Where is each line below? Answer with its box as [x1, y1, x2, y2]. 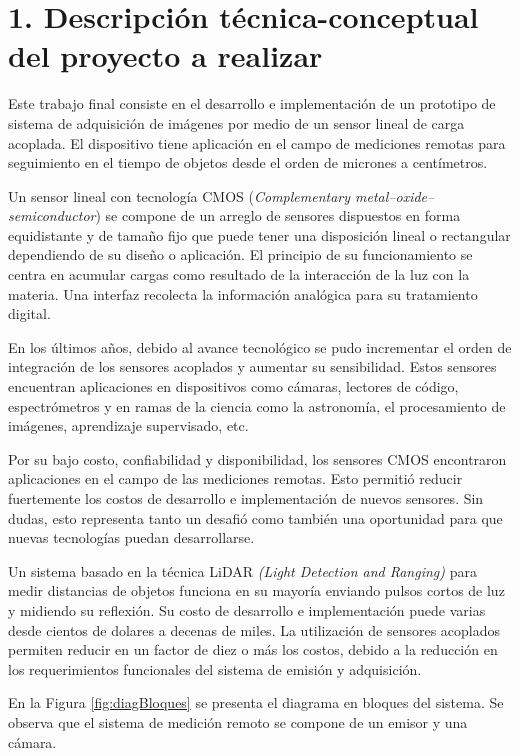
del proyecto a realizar [8, 35, 323, 76]
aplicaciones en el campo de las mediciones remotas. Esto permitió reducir [8, 468, 463, 489]
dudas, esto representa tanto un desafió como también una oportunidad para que [8, 507, 503, 528]
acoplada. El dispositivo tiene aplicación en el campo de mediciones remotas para [8, 132, 506, 153]
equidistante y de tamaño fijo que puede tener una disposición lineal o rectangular [8, 224, 511, 245]
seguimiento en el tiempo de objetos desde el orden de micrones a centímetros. [8, 152, 488, 173]
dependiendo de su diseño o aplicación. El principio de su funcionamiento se [8, 244, 473, 265]
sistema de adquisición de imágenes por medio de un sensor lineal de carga [8, 112, 465, 133]
